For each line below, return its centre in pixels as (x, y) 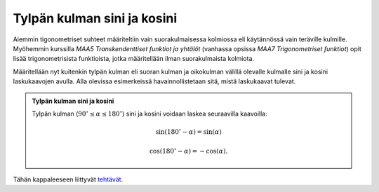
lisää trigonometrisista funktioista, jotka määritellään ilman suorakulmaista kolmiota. (134, 59)
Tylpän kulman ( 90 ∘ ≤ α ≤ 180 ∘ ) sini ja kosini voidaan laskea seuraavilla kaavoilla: (149, 113)
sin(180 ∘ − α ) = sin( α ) (189, 131)
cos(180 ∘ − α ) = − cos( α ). (189, 151)
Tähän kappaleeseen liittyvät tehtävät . (68, 179)
